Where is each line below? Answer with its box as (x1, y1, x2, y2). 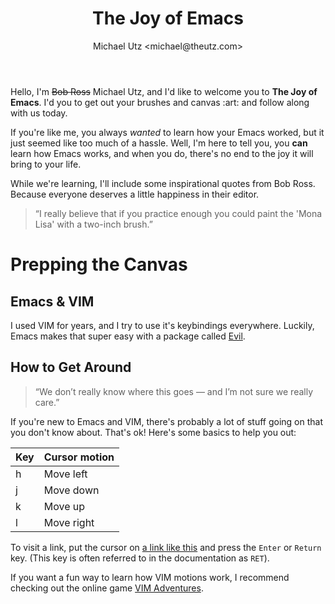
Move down (43, 483, 100, 497)
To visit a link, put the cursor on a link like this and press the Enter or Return (10, 541, 322, 553)
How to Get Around (10, 359, 132, 376)
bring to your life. (10, 158, 82, 170)
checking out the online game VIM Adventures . (10, 582, 204, 594)
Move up (43, 499, 86, 513)
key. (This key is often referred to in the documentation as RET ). (10, 552, 270, 564)
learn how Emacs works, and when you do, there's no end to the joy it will (10, 147, 314, 159)
